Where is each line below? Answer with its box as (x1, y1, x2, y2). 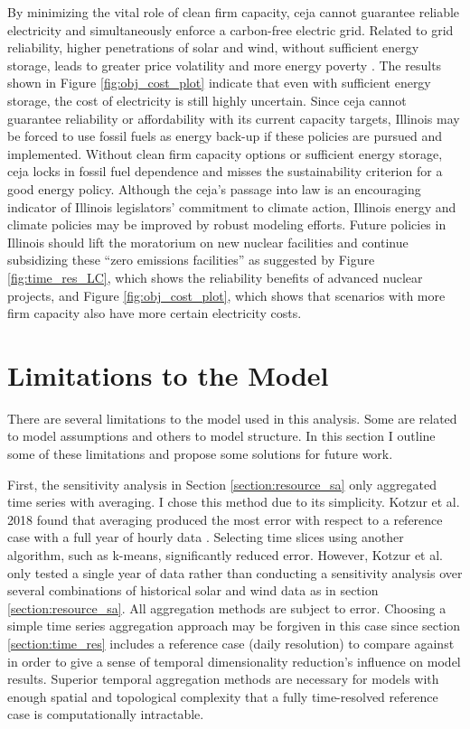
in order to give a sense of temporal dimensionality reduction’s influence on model (7, 651, 461, 670)
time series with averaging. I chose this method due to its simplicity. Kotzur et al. (7, 492, 460, 511)
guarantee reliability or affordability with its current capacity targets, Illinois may (7, 108, 460, 127)
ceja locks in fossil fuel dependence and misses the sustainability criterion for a (7, 162, 443, 181)
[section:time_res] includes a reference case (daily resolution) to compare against (7, 633, 455, 652)
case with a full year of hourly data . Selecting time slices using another (7, 528, 404, 547)
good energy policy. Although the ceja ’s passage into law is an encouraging (7, 179, 421, 198)
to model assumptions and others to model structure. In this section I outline (7, 426, 436, 445)
